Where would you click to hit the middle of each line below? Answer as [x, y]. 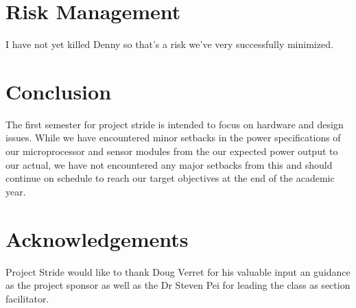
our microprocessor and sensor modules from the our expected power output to [172, 151]
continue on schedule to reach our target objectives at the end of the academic [170, 178]
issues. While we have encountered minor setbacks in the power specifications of [173, 138]
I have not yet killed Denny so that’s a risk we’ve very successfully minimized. [169, 44]
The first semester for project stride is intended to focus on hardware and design [175, 124]
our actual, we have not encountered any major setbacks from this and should [169, 164]
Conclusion [59, 91]
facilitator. [27, 298]
